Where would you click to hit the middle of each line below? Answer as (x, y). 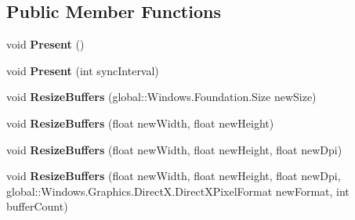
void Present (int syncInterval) (83, 70)
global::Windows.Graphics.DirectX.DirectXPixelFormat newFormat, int (178, 191)
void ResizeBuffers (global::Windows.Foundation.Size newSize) (161, 97)
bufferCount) (37, 206)
